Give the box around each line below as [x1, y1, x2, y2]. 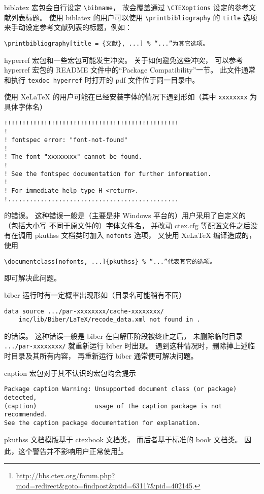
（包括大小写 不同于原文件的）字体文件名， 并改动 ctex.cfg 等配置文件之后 [4, 220, 251, 230]
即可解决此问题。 [4, 272, 61, 283]
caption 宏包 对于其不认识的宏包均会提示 [4, 367, 136, 378]
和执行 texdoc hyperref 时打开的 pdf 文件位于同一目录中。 [4, 74, 200, 85]
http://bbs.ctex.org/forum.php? [16, 470, 115, 481]
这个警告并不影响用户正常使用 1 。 [18, 444, 128, 456]
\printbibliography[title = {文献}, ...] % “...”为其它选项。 [4, 40, 209, 47]
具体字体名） [4, 101, 47, 112]
